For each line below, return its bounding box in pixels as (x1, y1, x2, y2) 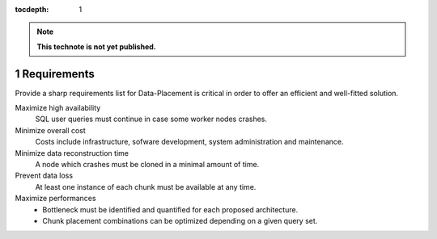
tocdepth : (15, 5, 49, 14)
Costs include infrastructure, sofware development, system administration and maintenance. (35, 137, 344, 147)
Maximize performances (15, 194, 96, 203)
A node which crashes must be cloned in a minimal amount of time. (35, 160, 260, 170)
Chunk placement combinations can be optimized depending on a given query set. (42, 216, 318, 225)
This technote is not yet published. (36, 41, 157, 52)
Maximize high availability (15, 103, 101, 113)
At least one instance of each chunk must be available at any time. (35, 182, 257, 191)
